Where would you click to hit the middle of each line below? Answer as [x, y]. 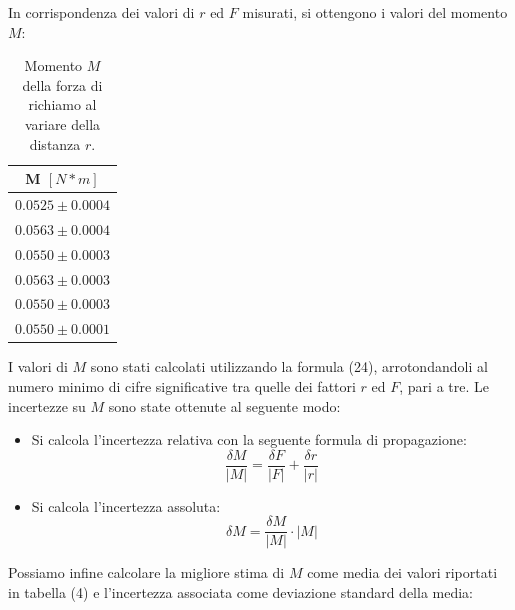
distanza [55, 143]
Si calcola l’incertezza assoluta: [126, 505]
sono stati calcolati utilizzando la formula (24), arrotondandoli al [289, 366]
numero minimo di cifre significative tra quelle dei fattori [182, 385]
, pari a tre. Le [444, 385]
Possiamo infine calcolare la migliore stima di [146, 572]
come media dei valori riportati [402, 572]
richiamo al [62, 104]
